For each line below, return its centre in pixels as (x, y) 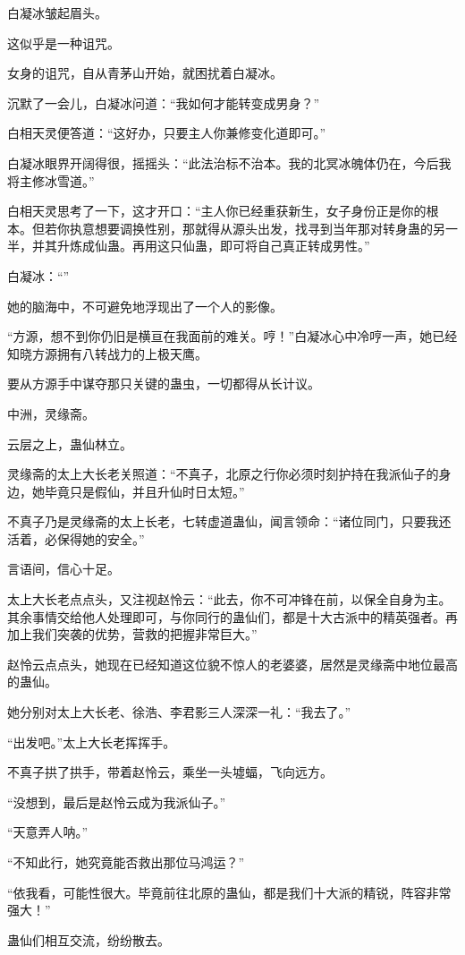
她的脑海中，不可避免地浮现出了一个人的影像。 (145, 306)
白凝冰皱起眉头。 (57, 13)
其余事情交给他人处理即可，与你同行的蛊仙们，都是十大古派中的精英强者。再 (232, 616)
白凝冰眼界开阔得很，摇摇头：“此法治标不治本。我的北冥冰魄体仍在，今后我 (229, 162)
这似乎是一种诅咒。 (63, 43)
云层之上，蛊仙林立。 (70, 443)
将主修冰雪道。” (51, 180)
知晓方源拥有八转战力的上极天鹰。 (107, 353)
